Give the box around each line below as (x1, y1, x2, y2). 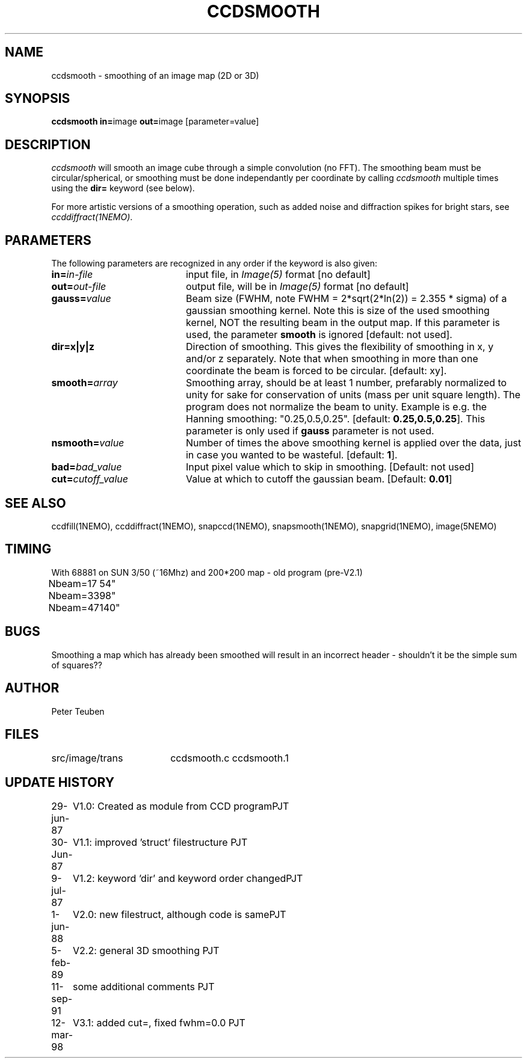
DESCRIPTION (5, 137, 91, 152)
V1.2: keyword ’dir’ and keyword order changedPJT (73, 872, 303, 885)
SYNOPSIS (5, 91, 70, 106)
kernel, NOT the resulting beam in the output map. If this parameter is (185, 316, 501, 329)
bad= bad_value (51, 461, 122, 473)
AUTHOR (5, 680, 60, 696)
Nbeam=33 (48, 589, 100, 602)
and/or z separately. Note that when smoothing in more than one (185, 353, 478, 365)
